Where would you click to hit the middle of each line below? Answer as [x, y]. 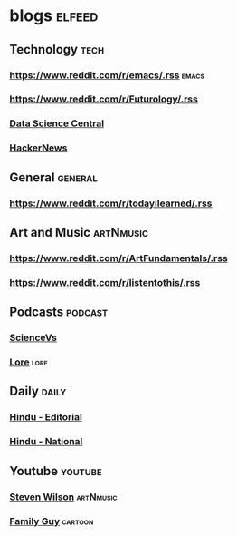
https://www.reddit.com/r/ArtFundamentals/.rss [118, 258]
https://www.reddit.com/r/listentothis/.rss [105, 282]
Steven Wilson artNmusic [63, 497]
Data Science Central [57, 123]
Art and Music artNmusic [79, 232]
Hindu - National [46, 442]
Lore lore [28, 362]
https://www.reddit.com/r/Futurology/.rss [104, 99]
